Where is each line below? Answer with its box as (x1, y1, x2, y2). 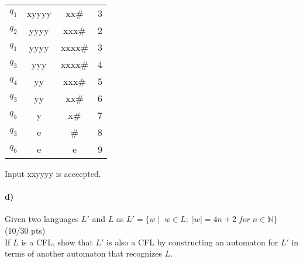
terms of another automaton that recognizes (5, 247, 162, 259)
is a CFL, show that (21, 235, 93, 248)
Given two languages (5, 213, 79, 225)
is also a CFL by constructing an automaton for (106, 235, 278, 248)
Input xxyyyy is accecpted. (5, 168, 101, 179)
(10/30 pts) (5, 224, 46, 236)
